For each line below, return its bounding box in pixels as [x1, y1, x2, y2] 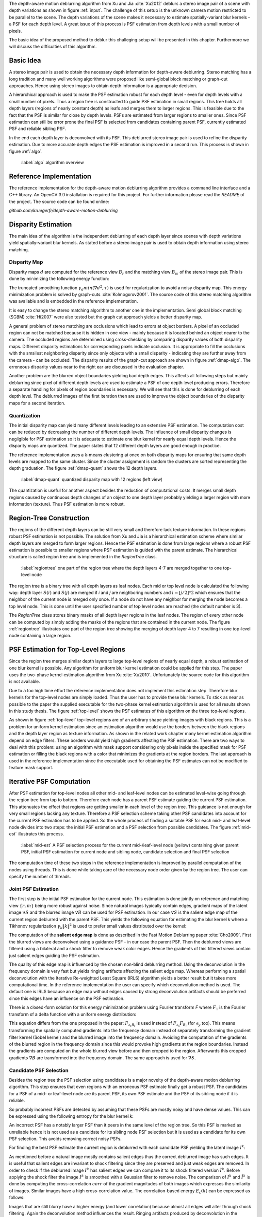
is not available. [9, 679, 41, 684]
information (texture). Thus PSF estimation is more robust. [9, 501, 125, 507]
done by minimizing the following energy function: [9, 276, 109, 282]
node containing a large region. [9, 633, 72, 639]
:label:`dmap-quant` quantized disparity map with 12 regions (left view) [21, 476, 163, 482]
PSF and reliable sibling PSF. [9, 126, 66, 131]
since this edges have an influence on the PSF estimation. [9, 996, 125, 1001]
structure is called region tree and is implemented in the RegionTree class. [9, 554, 157, 560]
